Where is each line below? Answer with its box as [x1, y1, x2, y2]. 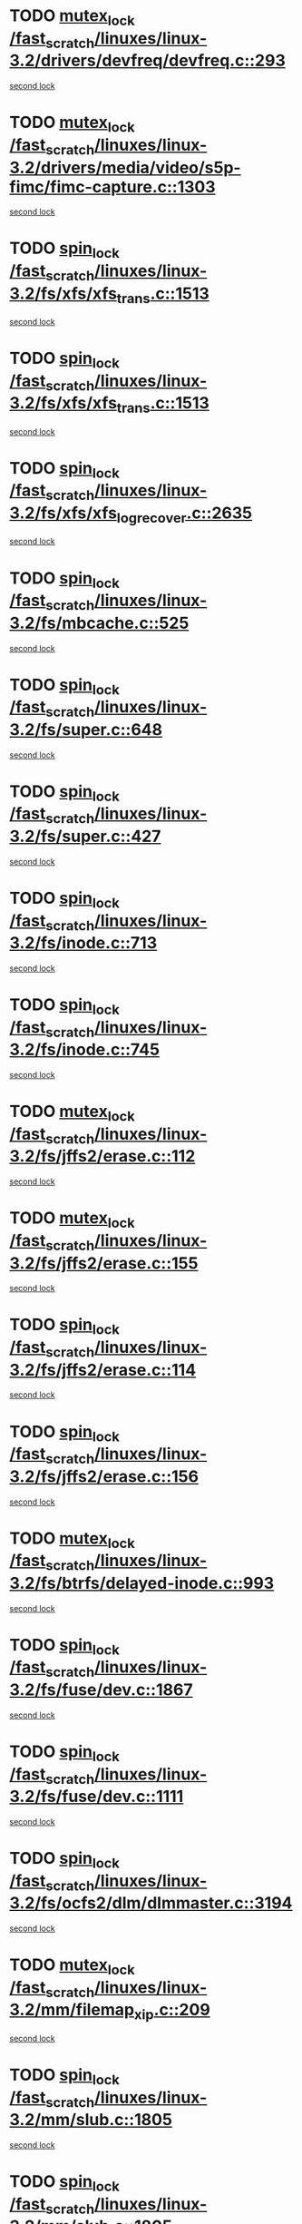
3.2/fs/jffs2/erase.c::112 [9, 1146, 196, 1167]
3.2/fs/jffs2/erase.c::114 [9, 1359, 197, 1380]
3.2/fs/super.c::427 [9, 827, 161, 847]
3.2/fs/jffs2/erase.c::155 [9, 1253, 199, 1273]
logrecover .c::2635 [116, 503, 252, 526]
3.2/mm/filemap [9, 2000, 135, 2020]
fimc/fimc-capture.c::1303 [9, 176, 216, 197]
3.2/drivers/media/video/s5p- [9, 157, 242, 178]
